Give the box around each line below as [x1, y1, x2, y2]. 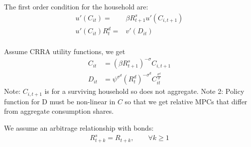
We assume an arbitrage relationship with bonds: [4, 123, 154, 133]
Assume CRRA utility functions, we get [4, 46, 125, 57]
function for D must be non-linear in [4, 96, 116, 106]
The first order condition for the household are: [4, 1, 148, 11]
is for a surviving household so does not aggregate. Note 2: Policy [44, 86, 245, 96]
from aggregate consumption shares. [4, 106, 114, 116]
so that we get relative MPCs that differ [125, 96, 248, 106]
